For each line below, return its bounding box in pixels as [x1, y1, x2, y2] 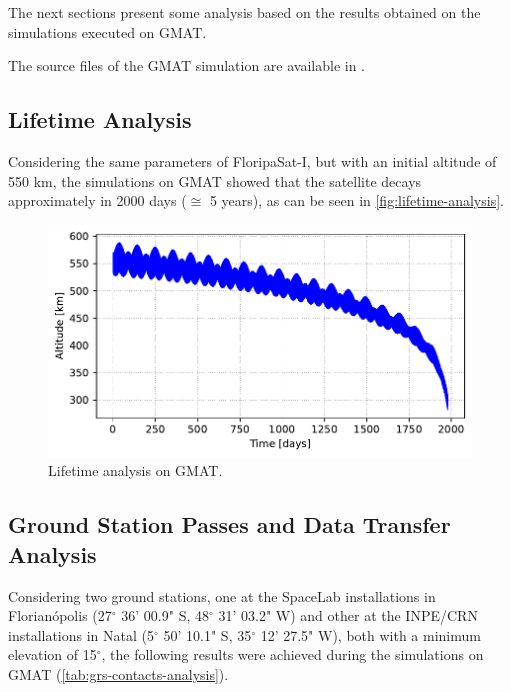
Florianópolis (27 [8, 605, 112, 626]
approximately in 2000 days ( [8, 190, 187, 211]
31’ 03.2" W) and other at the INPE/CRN [218, 605, 478, 626]
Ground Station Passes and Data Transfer [8, 509, 451, 540]
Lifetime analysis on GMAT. [48, 460, 223, 481]
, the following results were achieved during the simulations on [101, 644, 484, 665]
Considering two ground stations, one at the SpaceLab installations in [8, 585, 436, 606]
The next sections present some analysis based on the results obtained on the [8, 2, 481, 22]
